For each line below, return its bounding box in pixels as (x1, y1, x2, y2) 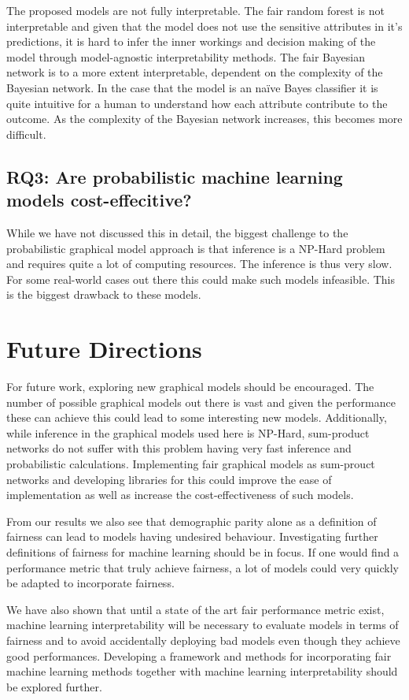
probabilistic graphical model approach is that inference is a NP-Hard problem (6, 240, 385, 256)
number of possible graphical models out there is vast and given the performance (6, 393, 396, 410)
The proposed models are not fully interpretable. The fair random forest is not (6, 2, 385, 18)
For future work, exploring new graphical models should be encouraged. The (6, 378, 374, 395)
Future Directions (6, 333, 202, 365)
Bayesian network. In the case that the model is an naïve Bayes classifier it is (6, 79, 378, 95)
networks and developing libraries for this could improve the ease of (6, 471, 332, 487)
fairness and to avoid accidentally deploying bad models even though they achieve (6, 631, 400, 648)
